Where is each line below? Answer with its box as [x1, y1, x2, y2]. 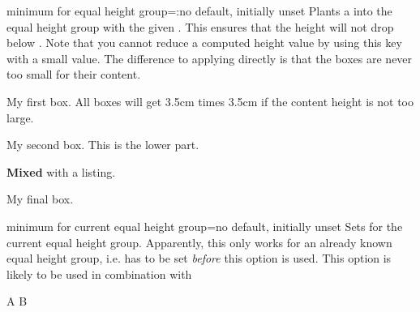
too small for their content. [6, 66, 141, 83]
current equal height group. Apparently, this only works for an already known [6, 233, 392, 250]
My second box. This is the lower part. [6, 136, 199, 153]
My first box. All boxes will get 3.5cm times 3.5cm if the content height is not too [6, 92, 414, 109]
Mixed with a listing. [6, 163, 116, 180]
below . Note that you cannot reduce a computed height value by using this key [6, 34, 402, 51]
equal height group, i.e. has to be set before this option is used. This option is [6, 250, 392, 267]
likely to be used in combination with [6, 265, 192, 282]
